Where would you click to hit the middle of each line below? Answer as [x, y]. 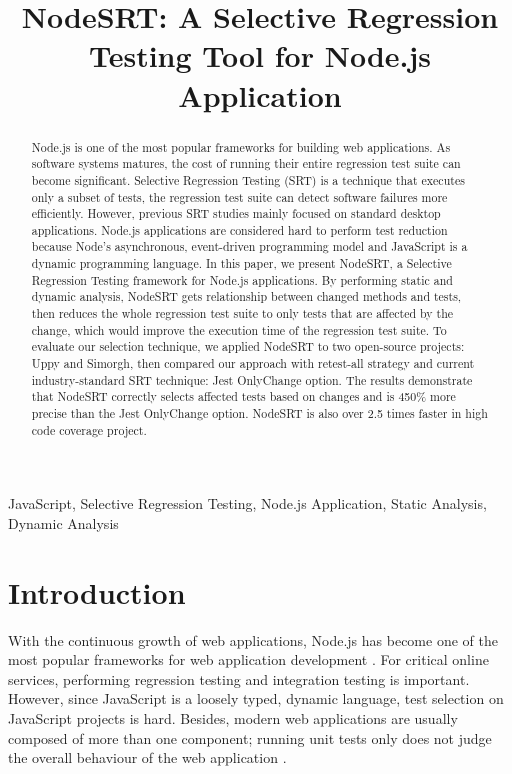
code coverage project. [89, 429]
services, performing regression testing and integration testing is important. [239, 678]
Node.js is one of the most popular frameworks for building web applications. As [241, 146]
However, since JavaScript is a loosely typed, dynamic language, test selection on [256, 698]
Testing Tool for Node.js [260, 55]
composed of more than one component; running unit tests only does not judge [250, 737]
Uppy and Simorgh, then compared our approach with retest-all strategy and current [253, 363]
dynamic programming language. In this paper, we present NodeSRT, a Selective [241, 263]
